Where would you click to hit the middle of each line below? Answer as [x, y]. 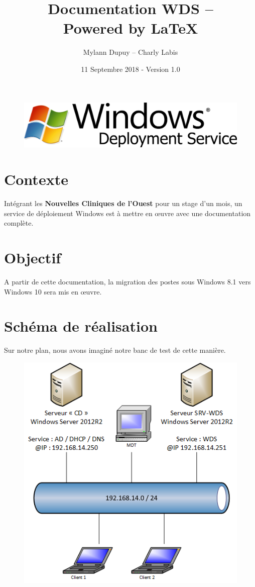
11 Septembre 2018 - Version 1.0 [131, 69]
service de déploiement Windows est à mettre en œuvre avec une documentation [127, 213]
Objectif [33, 258]
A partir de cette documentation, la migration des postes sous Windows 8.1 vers [127, 281]
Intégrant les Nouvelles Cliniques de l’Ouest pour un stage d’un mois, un [123, 203]
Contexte [36, 179]
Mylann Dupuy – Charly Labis [131, 52]
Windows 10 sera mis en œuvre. [53, 291]
